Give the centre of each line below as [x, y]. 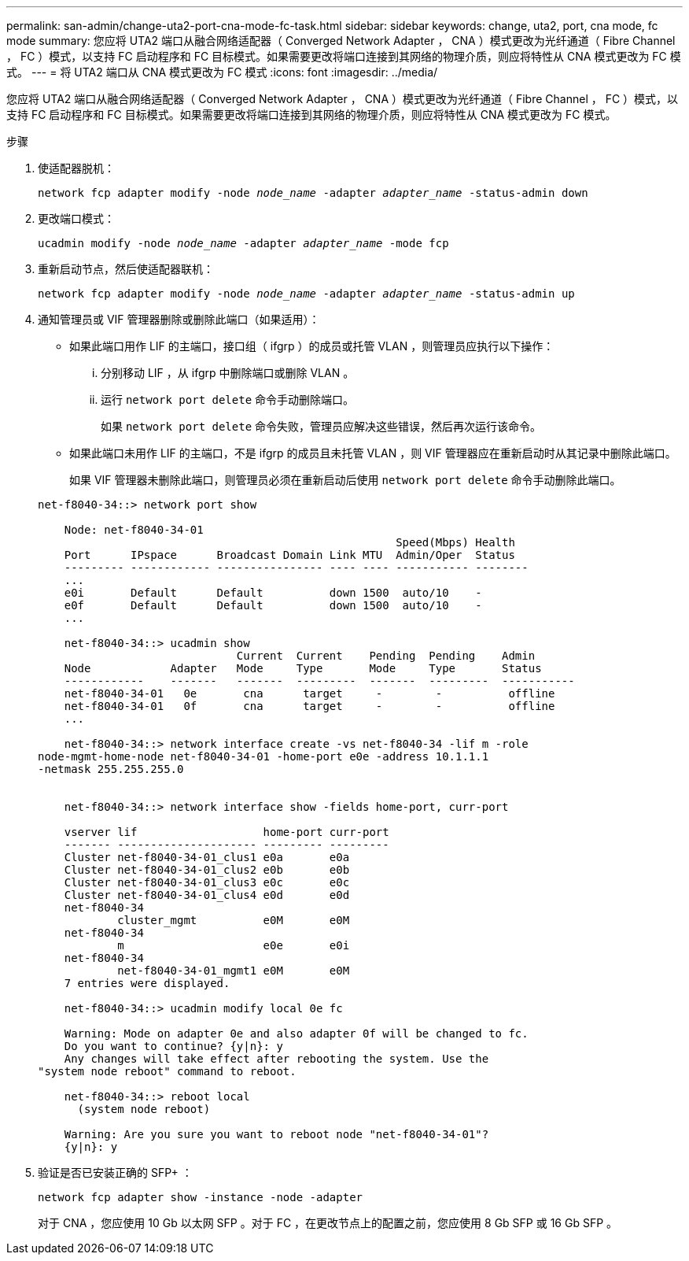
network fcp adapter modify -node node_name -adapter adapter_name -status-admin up [306, 294]
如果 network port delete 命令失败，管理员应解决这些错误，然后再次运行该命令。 [321, 426]
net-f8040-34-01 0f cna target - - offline [309, 706]
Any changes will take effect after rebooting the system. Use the [276, 1059]
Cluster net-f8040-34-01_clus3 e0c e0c [207, 882]
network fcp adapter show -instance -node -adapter [201, 1197]
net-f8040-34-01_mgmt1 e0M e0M [234, 971]
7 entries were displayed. [147, 983]
